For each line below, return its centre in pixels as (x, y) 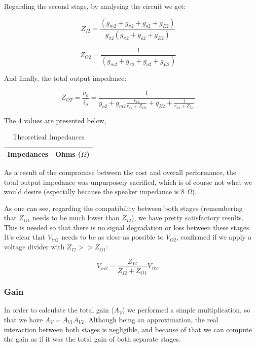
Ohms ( (68, 154)
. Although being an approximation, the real (151, 319)
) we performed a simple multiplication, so (186, 310)
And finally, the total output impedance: (65, 78)
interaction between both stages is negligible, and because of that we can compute (128, 329)
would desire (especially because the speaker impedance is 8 (94, 191)
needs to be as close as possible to (112, 237)
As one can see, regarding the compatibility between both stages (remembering (123, 208)
